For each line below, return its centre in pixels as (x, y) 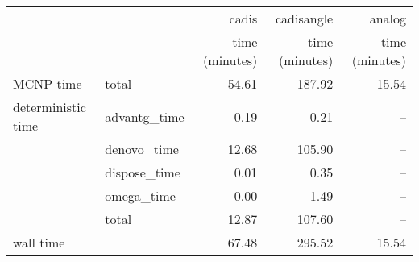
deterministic (50, 107)
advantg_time (145, 116)
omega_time (140, 195)
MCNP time (48, 83)
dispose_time (143, 172)
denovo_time (142, 149)
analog (388, 18)
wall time (39, 242)
